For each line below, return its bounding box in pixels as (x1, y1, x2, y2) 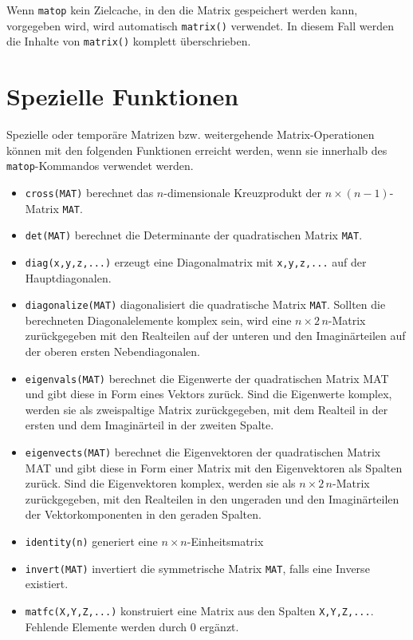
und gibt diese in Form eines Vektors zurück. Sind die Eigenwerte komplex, (25, 385, 392, 402)
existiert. (25, 575, 69, 592)
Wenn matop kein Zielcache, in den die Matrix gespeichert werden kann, (6, 2, 358, 18)
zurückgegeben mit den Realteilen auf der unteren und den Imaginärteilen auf (25, 327, 406, 344)
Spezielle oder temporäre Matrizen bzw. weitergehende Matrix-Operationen (6, 126, 375, 143)
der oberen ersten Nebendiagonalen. (25, 343, 200, 359)
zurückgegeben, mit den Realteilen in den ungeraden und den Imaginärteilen (25, 490, 399, 507)
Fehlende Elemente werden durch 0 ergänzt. (25, 618, 239, 634)
